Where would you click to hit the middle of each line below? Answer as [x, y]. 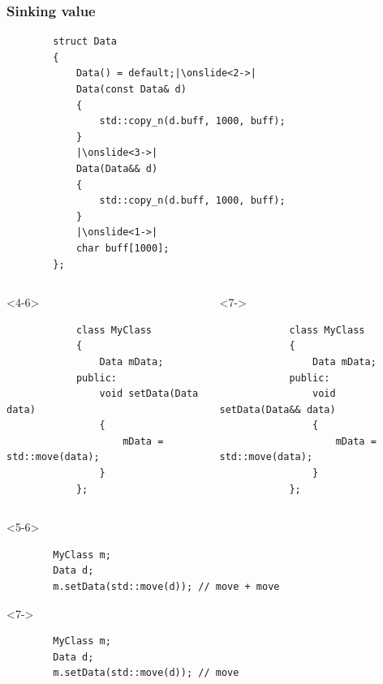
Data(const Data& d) [131, 89]
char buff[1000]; [123, 248]
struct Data [85, 42]
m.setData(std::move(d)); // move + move [166, 587]
